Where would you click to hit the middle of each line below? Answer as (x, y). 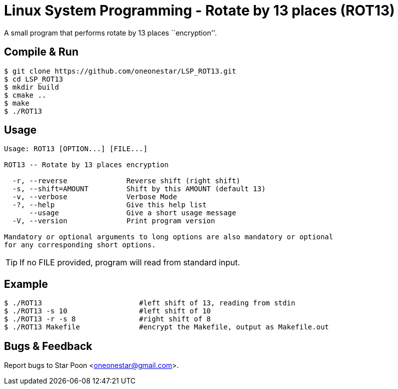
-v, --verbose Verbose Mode (95, 197)
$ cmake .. (25, 95)
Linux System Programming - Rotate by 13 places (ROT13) (200, 11)
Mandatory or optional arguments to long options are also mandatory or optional (169, 237)
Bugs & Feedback (48, 346)
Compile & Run (41, 52)
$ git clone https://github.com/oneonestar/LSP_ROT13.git (120, 71)
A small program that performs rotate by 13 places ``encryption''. (110, 33)
